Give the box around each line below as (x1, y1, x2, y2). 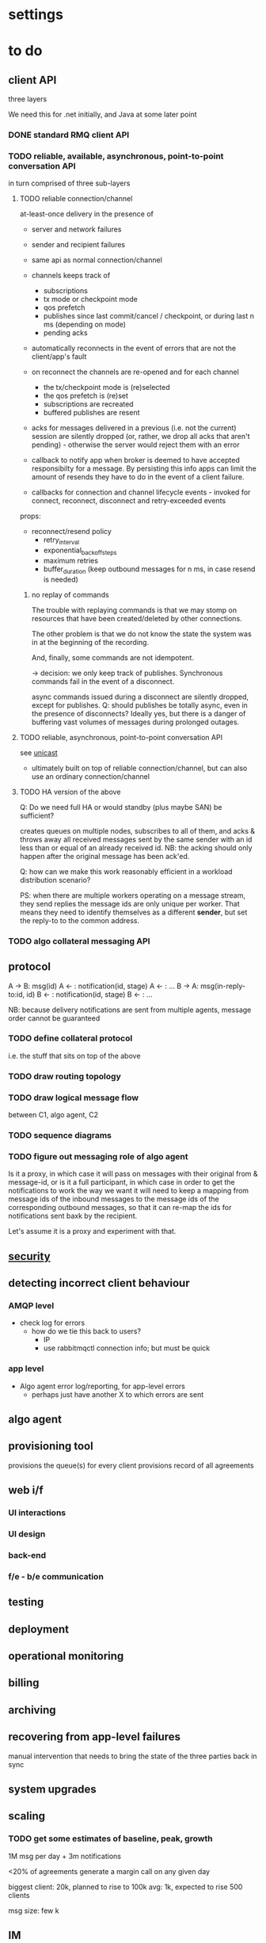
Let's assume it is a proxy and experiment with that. (8, 1227, 177, 1236)
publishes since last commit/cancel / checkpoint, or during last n (43, 311, 255, 321)
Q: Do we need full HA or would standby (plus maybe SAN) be (19, 802, 222, 811)
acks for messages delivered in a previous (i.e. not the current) (31, 423, 237, 433)
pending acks (43, 328, 89, 338)
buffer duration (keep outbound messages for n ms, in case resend (43, 564, 256, 575)
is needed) (43, 575, 79, 584)
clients (8, 1890, 30, 1899)
